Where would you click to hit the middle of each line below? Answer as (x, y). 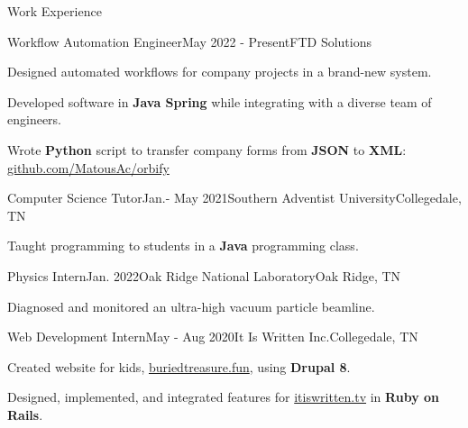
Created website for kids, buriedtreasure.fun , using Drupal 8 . (179, 366)
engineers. (35, 119)
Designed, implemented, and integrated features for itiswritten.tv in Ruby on (223, 397)
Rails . (25, 414)
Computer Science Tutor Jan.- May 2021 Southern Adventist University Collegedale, (234, 198)
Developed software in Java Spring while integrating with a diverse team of (220, 101)
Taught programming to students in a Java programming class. (183, 246)
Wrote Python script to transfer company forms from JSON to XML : (207, 149)
